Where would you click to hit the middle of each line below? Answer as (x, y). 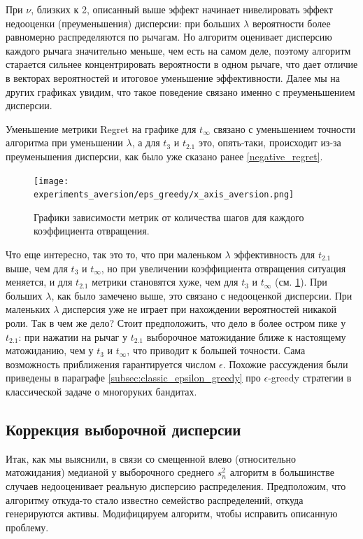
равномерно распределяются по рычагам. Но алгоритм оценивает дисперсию (169, 37)
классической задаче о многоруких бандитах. (101, 391)
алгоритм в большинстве (282, 472)
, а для (146, 142)
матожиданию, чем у (50, 350)
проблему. (27, 527)
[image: (51, 181)
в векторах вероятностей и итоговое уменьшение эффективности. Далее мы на (173, 77)
